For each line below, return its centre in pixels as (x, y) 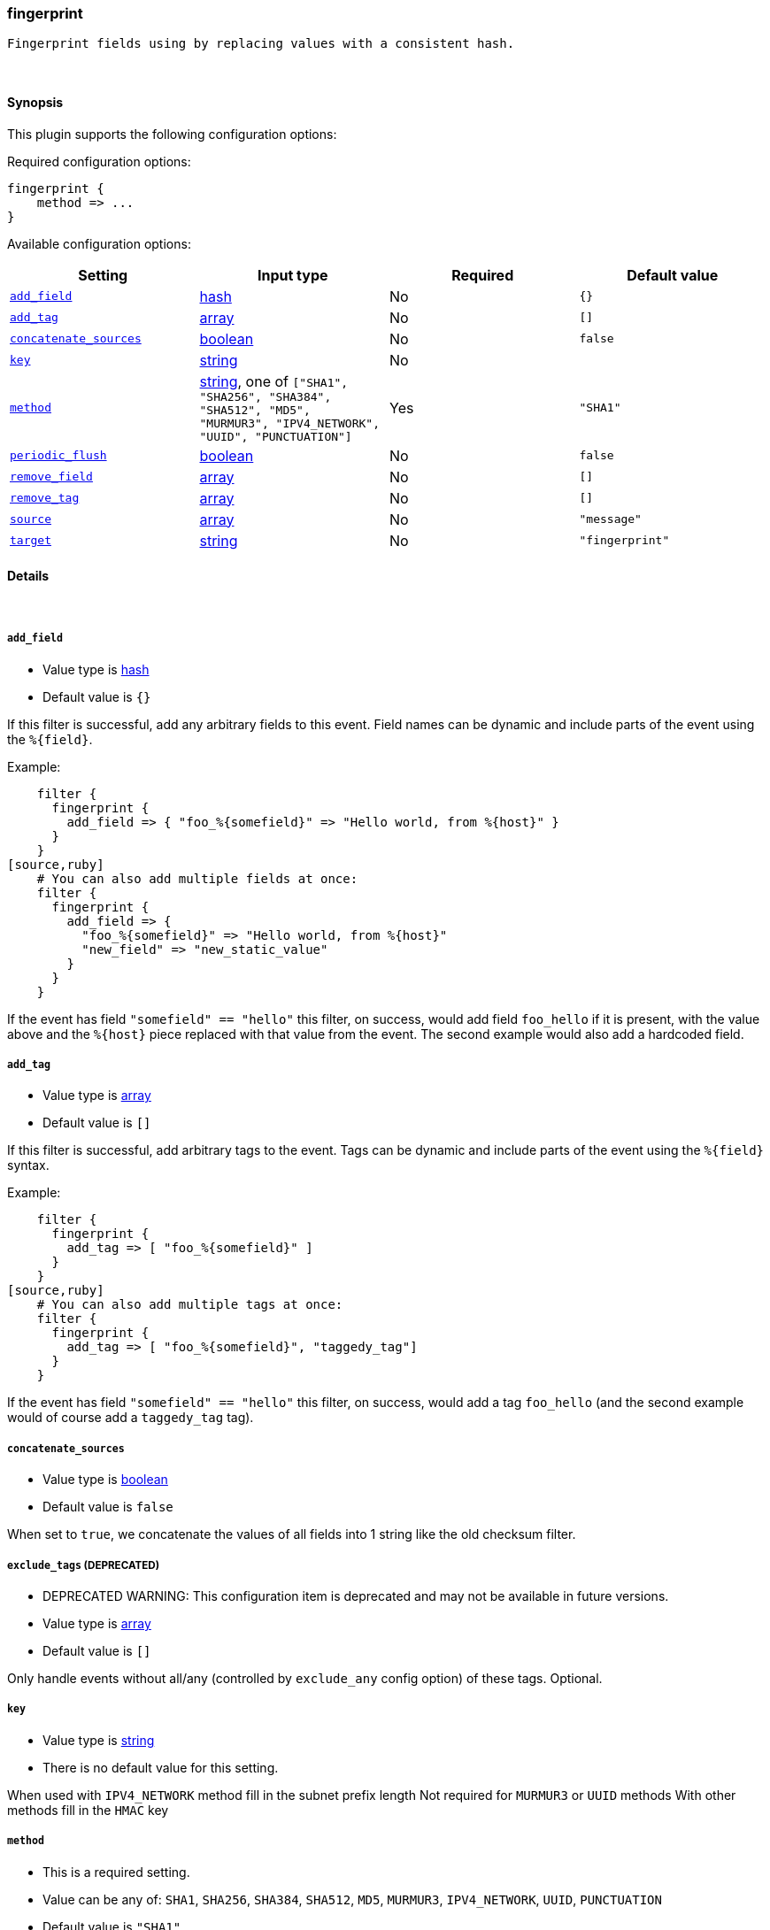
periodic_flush (58, 456)
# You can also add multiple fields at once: (197, 878)
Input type (293, 275)
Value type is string (99, 1740)
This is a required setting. (116, 1872)
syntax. (28, 1165)
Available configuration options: (99, 243)
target (31, 541)
